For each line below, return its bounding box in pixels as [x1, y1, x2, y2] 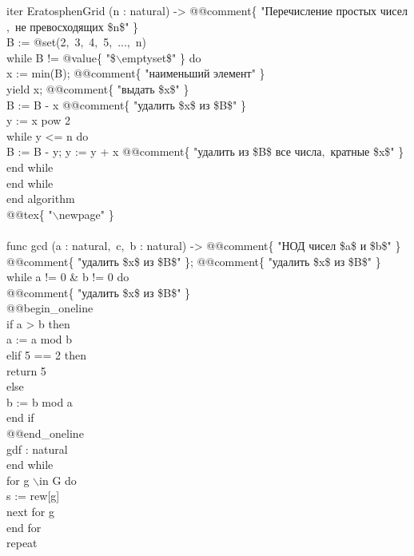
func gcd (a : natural [6, 236, 108, 253]
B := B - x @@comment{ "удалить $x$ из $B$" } [6, 96, 247, 113]
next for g [6, 503, 54, 519]
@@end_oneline [6, 425, 84, 442]
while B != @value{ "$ [6, 49, 116, 66]
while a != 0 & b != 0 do [6, 268, 129, 285]
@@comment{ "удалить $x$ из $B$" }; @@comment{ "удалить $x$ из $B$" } [6, 252, 381, 269]
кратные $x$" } [330, 143, 404, 160]
